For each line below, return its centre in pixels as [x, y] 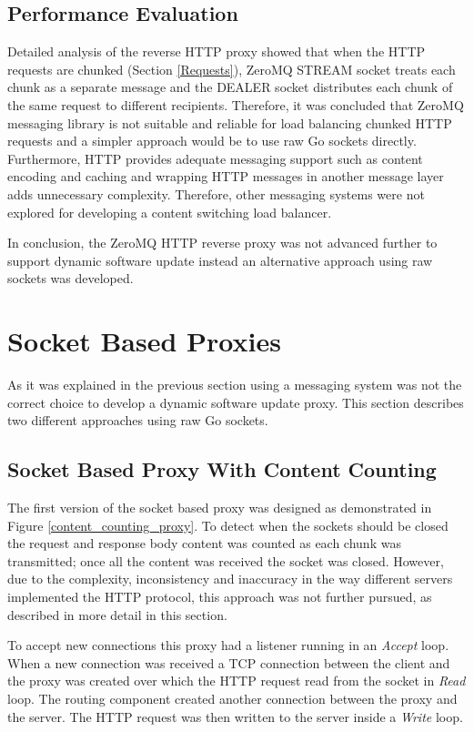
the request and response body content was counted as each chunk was [204, 543]
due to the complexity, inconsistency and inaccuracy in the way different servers [230, 579]
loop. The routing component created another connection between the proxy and [232, 698]
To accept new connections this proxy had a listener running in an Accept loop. [228, 645]
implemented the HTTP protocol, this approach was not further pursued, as [220, 596]
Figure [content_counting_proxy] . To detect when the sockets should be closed [228, 525]
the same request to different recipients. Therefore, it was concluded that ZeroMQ [236, 104]
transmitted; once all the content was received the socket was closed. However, [226, 560]
